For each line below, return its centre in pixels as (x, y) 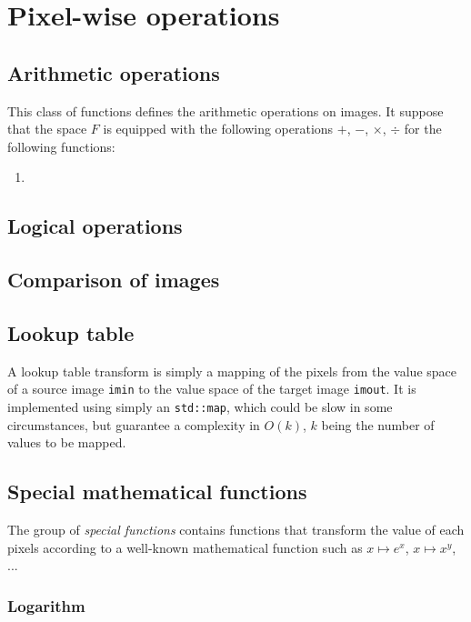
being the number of (378, 424)
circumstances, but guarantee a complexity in (134, 424)
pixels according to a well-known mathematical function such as (185, 547)
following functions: (61, 146)
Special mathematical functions (157, 492)
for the (423, 129)
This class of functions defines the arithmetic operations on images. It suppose (225, 110)
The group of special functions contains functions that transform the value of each (236, 530)
